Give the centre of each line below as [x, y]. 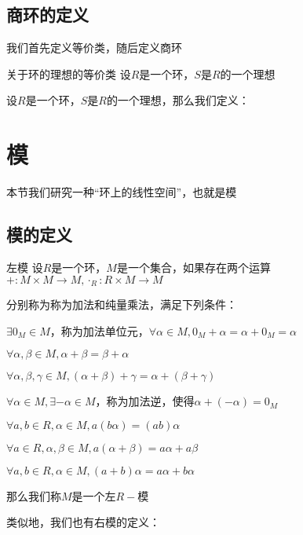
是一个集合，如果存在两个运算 [193, 267]
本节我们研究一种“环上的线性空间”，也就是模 [122, 192]
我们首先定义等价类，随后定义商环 [94, 48]
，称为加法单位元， [99, 330]
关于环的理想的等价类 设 [69, 73]
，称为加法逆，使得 [145, 401]
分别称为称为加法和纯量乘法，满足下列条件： [122, 304]
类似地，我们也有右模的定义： [83, 522]
